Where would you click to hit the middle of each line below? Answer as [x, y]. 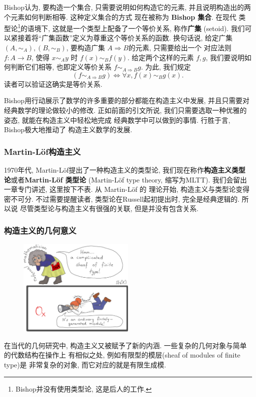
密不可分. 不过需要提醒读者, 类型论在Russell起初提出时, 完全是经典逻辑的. [122, 198]
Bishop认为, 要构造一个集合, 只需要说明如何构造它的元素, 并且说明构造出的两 [128, 7]
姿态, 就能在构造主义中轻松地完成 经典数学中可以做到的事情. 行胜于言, [117, 120]
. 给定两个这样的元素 [161, 57]
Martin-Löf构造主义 [42, 151]
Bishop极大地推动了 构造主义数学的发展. [68, 129]
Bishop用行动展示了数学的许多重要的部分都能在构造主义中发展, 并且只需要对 [127, 100]
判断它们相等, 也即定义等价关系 [61, 67]
